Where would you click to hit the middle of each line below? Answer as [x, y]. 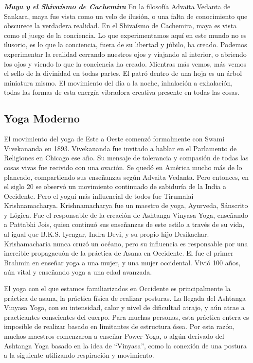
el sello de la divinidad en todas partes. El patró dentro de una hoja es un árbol [123, 73]
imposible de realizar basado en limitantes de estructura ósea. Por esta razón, [119, 326]
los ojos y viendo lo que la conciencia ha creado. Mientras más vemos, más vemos [125, 63]
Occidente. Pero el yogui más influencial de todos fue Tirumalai [99, 196]
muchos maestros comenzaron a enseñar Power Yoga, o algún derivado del [114, 336]
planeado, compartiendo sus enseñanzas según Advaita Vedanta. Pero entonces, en [126, 177]
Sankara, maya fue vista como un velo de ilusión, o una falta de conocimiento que [126, 16]
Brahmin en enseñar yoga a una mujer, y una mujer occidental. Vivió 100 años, [122, 262]
